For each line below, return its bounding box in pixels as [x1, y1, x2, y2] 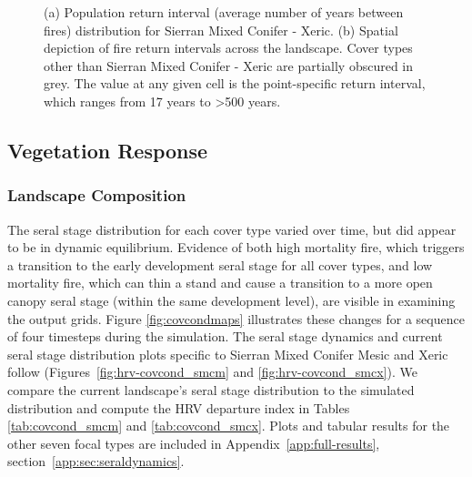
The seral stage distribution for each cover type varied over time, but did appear [7, 219, 457, 238]
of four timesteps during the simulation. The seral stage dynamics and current [7, 327, 443, 346]
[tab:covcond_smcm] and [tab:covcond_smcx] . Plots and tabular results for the [7, 416, 450, 435]
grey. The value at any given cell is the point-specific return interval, [44, 74, 426, 93]
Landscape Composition [7, 184, 186, 207]
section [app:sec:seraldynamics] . [7, 452, 185, 471]
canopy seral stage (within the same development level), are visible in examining [7, 290, 456, 310]
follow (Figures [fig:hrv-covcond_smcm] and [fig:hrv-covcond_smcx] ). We [7, 362, 417, 381]
